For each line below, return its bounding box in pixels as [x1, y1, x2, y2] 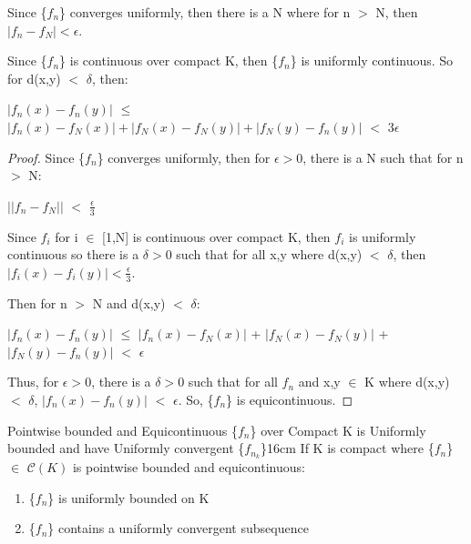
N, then [375, 3, 418, 21]
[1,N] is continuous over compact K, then [102, 227, 331, 246]
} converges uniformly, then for [97, 147, 271, 166]
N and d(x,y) [92, 293, 166, 312]
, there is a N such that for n [302, 147, 464, 166]
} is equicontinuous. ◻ [226, 389, 353, 408]
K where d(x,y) [364, 372, 450, 391]
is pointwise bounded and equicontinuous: [72, 458, 305, 477]
